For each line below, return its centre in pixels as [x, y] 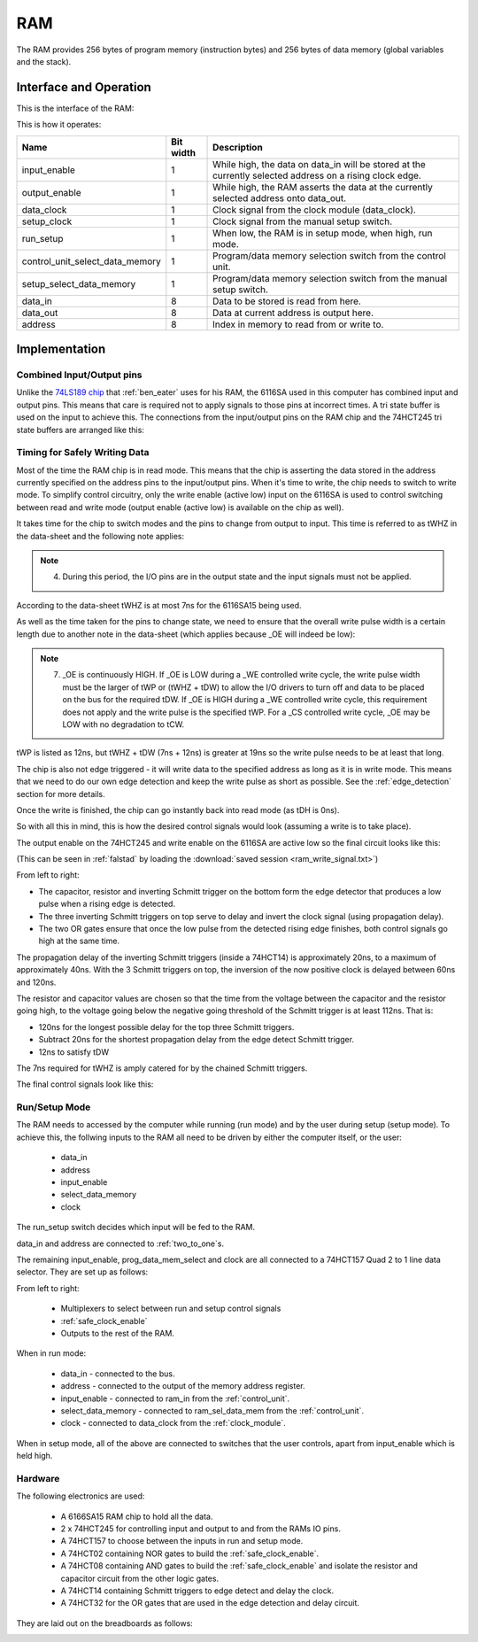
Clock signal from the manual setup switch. [303, 221]
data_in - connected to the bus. [118, 1374]
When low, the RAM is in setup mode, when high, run [323, 233]
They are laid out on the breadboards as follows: [105, 1623]
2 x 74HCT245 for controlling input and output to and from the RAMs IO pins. [200, 1529]
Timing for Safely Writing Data [83, 453]
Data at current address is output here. [293, 313]
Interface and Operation [84, 87]
